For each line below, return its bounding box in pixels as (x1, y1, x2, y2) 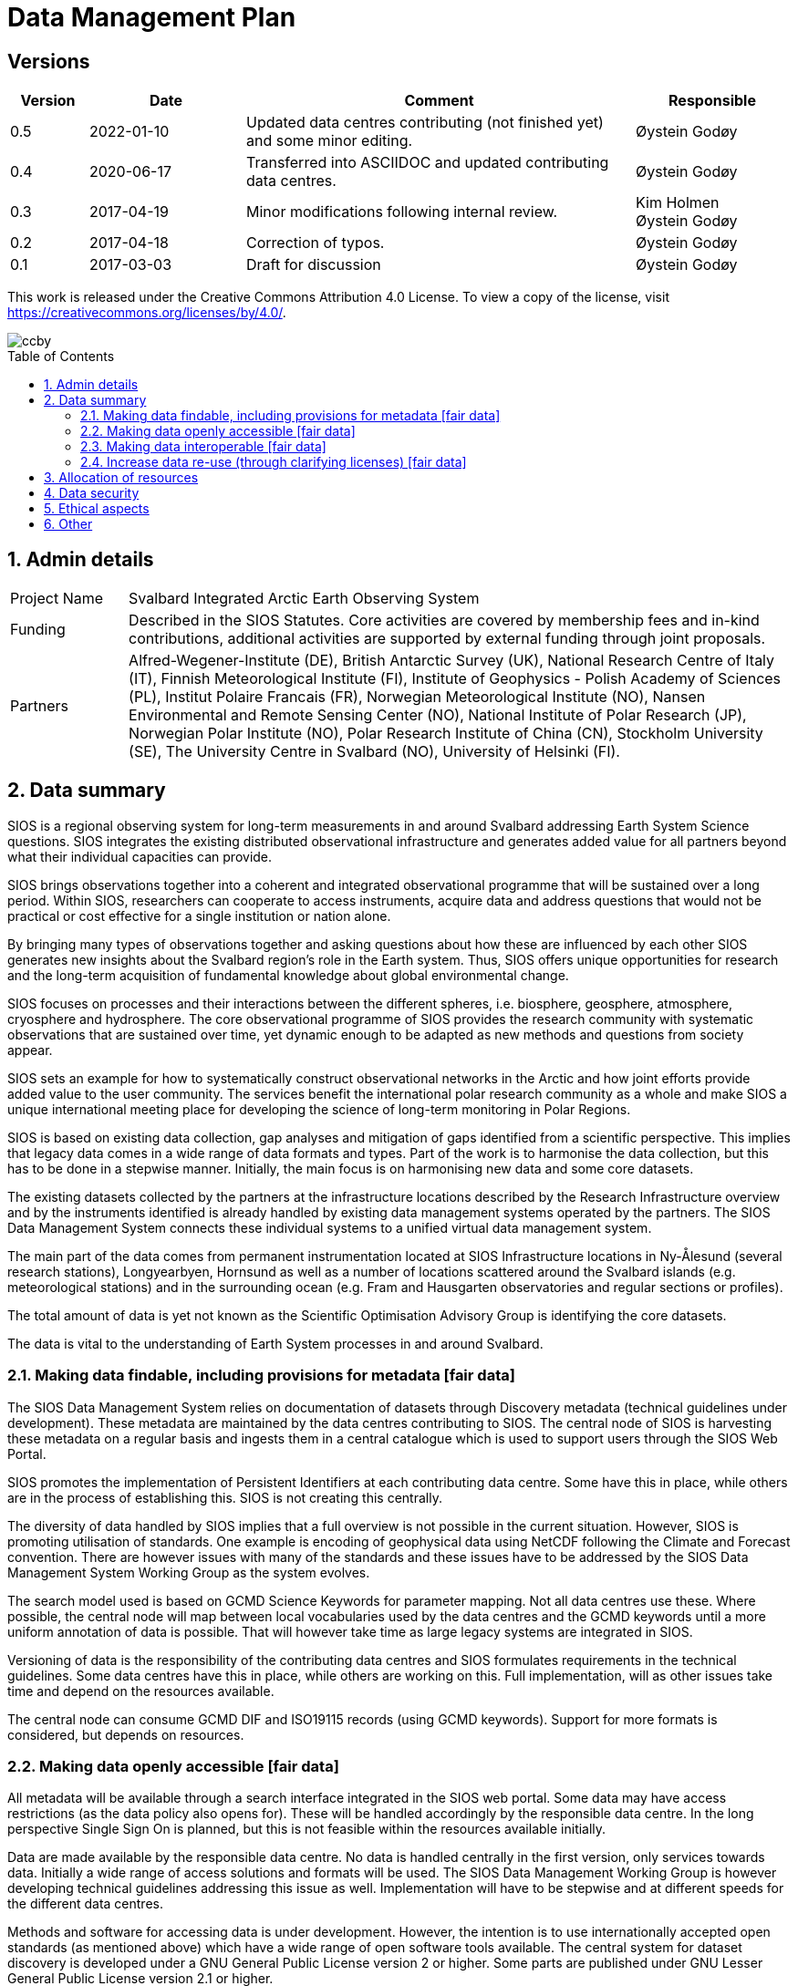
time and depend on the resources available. (7, 1682, 275, 1699)
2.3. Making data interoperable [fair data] (80, 439, 326, 455)
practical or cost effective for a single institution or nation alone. (7, 907, 391, 924)
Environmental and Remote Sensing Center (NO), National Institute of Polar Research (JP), (129, 706, 747, 725)
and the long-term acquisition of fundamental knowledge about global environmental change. (7, 967, 569, 983)
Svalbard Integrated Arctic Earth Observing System (129, 589, 480, 608)
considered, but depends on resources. (7, 1726, 244, 1743)
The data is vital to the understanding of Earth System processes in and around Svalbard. (7, 1335, 544, 1351)
